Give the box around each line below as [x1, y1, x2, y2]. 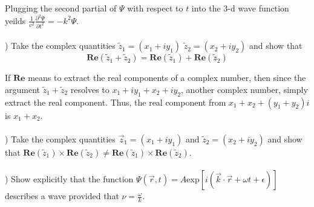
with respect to [127, 2, 183, 14]
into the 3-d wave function [191, 2, 289, 14]
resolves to [70, 83, 110, 95]
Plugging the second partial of [5, 2, 117, 14]
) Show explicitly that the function [5, 173, 134, 185]
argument [5, 83, 40, 95]
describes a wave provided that [5, 189, 119, 202]
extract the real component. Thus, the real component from [5, 95, 226, 108]
